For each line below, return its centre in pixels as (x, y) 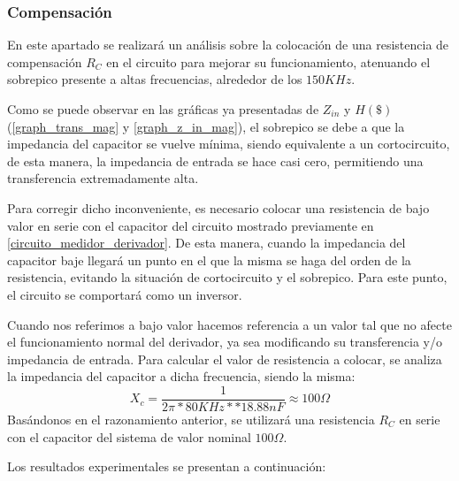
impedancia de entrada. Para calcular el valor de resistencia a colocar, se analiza (225, 359)
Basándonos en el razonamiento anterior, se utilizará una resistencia (191, 419)
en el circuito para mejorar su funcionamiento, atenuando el (268, 61)
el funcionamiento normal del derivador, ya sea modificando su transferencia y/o (225, 342)
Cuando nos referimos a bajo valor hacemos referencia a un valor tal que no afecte (229, 324)
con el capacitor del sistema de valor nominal (129, 436)
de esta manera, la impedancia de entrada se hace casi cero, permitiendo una (215, 160)
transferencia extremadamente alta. (103, 178)
